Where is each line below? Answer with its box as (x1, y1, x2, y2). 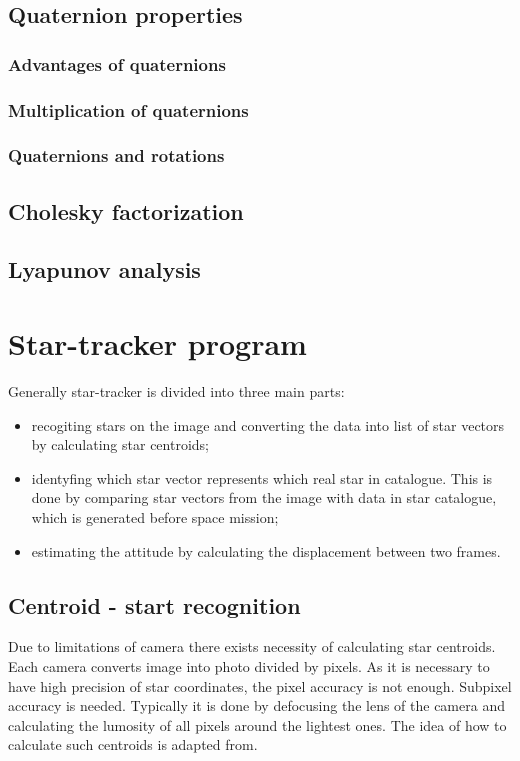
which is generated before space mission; (31, 506, 279, 527)
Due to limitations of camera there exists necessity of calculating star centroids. (8, 636, 496, 657)
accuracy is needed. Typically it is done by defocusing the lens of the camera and (8, 695, 505, 716)
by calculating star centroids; (31, 434, 209, 455)
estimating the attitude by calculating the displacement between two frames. (31, 540, 501, 561)
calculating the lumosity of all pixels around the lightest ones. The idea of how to (8, 714, 507, 735)
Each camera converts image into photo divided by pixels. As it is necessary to (8, 655, 490, 676)
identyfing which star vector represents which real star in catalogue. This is (31, 467, 493, 488)
